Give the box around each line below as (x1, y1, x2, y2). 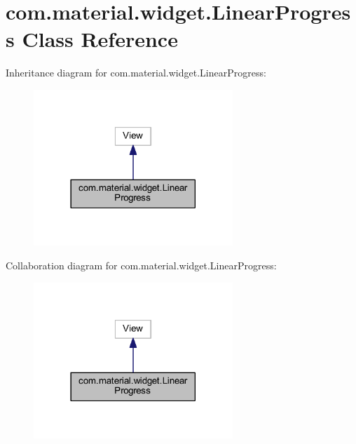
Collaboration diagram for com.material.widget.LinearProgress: (6, 258, 277, 273)
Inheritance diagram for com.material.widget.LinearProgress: (6, 65, 266, 80)
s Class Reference (6, 25, 178, 53)
